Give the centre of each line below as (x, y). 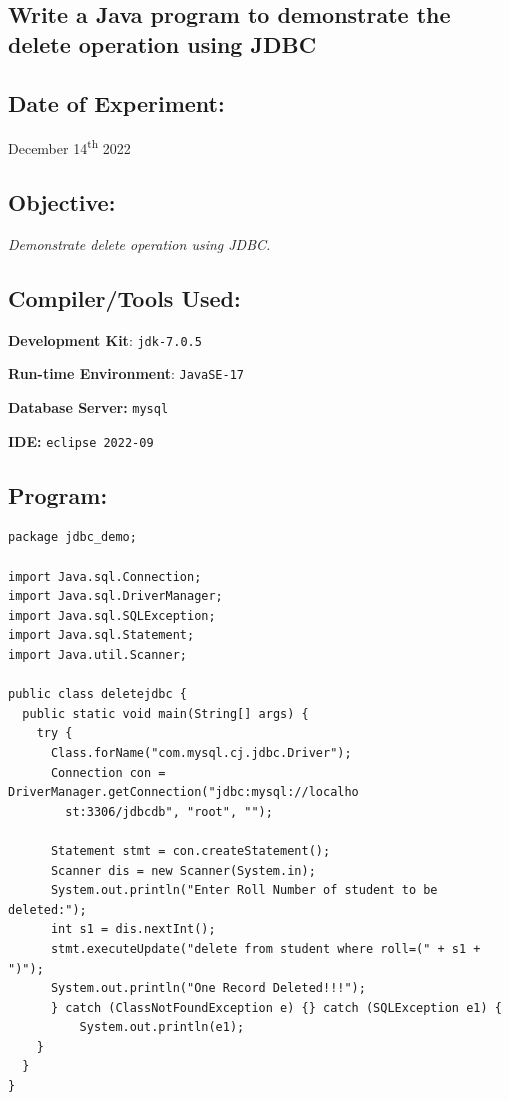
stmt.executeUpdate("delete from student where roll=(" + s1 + (265, 948)
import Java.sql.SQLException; (112, 615)
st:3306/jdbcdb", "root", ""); (169, 811)
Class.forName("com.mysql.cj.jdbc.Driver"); (201, 752)
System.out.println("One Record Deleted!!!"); (208, 988)
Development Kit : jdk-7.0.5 (105, 339)
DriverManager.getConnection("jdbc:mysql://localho (183, 792)
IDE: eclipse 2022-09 (81, 440)
